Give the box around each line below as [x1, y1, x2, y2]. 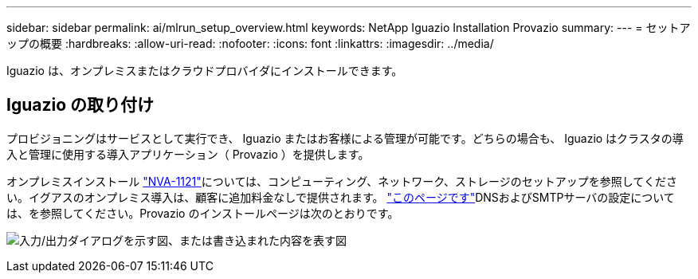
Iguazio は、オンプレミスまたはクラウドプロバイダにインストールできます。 [6, 64, 403, 77]
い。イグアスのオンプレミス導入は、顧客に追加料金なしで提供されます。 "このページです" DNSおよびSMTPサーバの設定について [6, 190, 675, 204]
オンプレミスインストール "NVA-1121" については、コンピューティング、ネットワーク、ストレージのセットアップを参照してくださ [6, 174, 677, 188]
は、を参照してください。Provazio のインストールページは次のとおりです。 [6, 206, 399, 220]
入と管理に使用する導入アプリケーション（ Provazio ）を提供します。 [6, 147, 370, 161]
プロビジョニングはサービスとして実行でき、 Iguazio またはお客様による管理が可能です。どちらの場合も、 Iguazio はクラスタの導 [6, 131, 684, 145]
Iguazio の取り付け [6, 95, 155, 116]
